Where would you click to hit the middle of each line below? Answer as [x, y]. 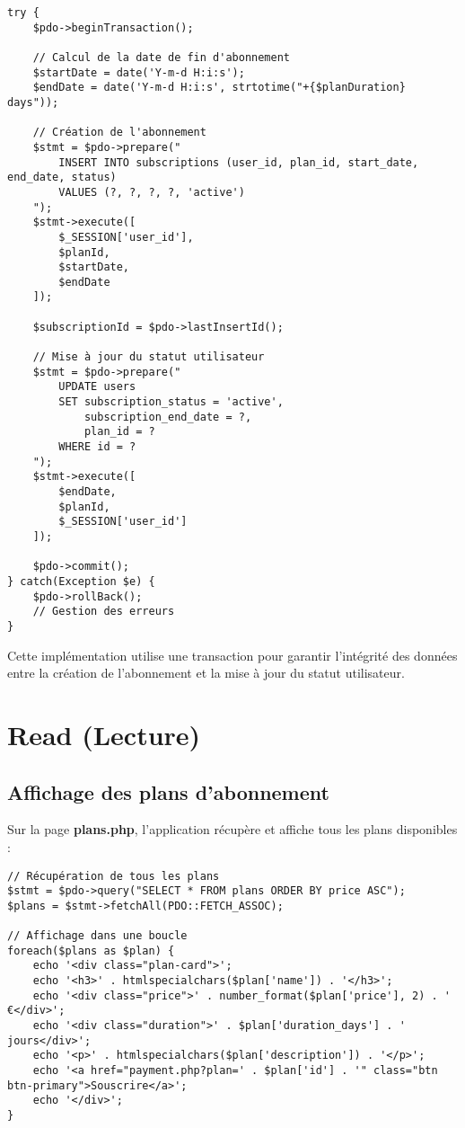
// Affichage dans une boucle [97, 936]
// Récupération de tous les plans [114, 876]
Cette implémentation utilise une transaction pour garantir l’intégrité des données [232, 655]
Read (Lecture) [104, 734]
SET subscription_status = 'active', [171, 402]
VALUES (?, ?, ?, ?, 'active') [152, 192]
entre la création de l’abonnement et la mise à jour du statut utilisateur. [206, 673]
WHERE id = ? [97, 447]
